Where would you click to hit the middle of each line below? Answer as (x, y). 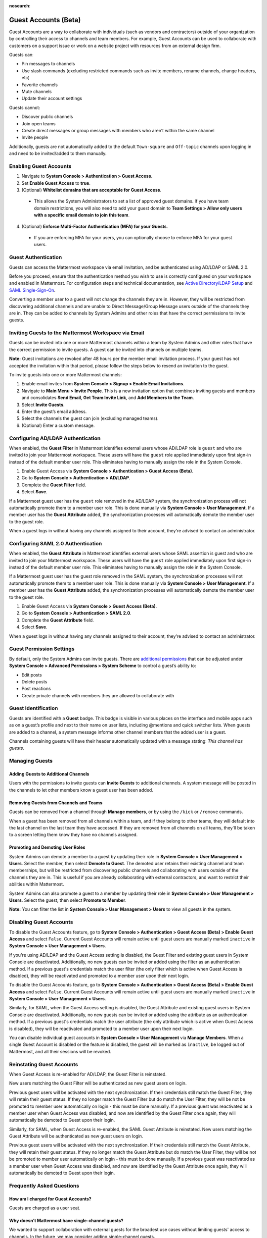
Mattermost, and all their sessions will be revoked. (60, 1051)
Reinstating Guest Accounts (44, 1064)
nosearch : (20, 6)
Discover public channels (47, 117)
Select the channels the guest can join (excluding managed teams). (90, 418)
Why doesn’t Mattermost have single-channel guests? (66, 1220)
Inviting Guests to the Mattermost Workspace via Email (77, 333)
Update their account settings (52, 99)
